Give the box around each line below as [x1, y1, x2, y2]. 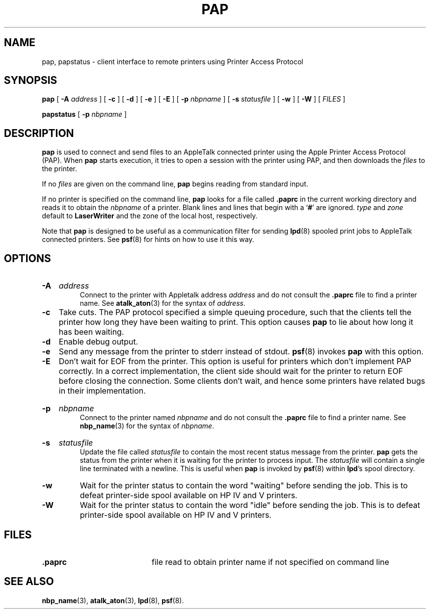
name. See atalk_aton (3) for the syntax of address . [80, 299, 245, 308]
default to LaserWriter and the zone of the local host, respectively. [42, 212, 258, 220]
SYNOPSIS [4, 74, 57, 87]
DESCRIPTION [4, 127, 74, 139]
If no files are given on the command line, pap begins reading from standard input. [42, 180, 308, 188]
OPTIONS [4, 252, 51, 265]
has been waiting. [58, 327, 124, 337]
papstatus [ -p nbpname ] [42, 110, 127, 119]
